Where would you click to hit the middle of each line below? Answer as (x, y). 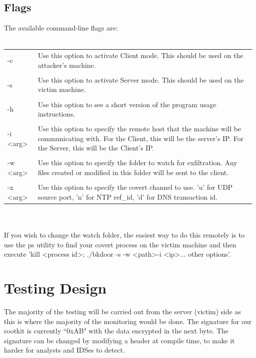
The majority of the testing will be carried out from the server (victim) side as (123, 311)
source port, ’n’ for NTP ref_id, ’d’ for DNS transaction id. (128, 196)
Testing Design (55, 288)
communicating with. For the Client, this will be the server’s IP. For (141, 138)
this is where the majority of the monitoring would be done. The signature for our (128, 321)
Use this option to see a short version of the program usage (127, 104)
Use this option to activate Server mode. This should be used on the (141, 79)
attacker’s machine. (67, 65)
